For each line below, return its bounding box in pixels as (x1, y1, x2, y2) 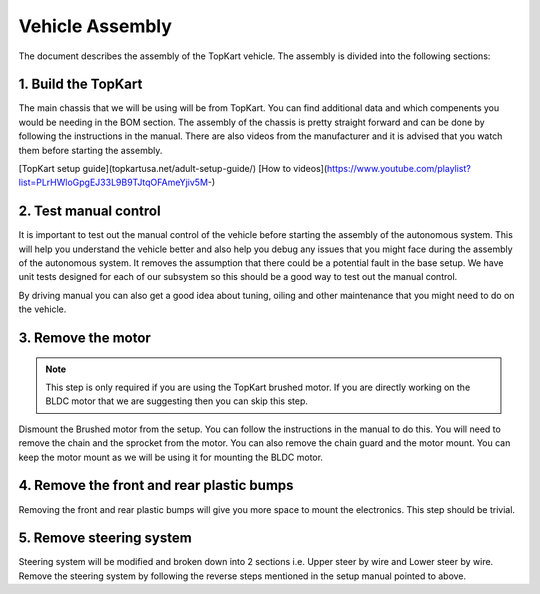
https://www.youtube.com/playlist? (326, 163, 472, 175)
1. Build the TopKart (18, 76, 143, 93)
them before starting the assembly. (18, 144, 163, 156)
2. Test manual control (18, 203, 161, 220)
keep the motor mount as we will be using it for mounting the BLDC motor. (18, 451, 324, 463)
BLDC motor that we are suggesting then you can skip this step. (45, 395, 309, 407)
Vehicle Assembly (18, 15, 172, 37)
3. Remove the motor (18, 330, 152, 347)
